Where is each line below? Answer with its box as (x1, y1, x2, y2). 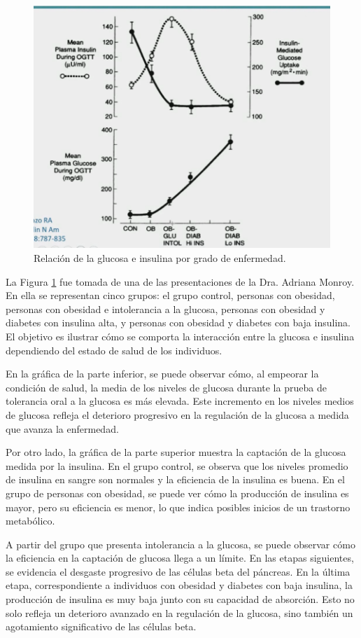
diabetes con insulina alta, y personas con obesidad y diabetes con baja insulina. (6, 315, 351, 330)
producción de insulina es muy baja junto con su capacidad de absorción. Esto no (6, 592, 355, 606)
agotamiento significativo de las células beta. (6, 619, 197, 634)
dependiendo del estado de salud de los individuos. (6, 342, 222, 357)
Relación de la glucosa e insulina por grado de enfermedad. (34, 251, 286, 265)
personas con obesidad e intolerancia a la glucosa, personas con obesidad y (6, 301, 325, 316)
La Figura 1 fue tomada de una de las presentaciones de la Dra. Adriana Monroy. (6, 274, 355, 289)
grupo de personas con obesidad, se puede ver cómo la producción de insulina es (6, 485, 349, 500)
